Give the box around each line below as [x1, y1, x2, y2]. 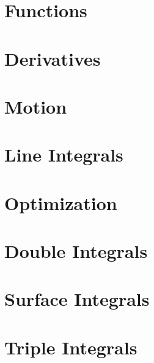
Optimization [4, 190, 117, 215]
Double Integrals [4, 238, 148, 263]
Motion [4, 93, 67, 119]
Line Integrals [4, 142, 123, 167]
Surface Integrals [4, 286, 150, 311]
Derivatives [4, 45, 101, 71]
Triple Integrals [4, 334, 137, 359]
